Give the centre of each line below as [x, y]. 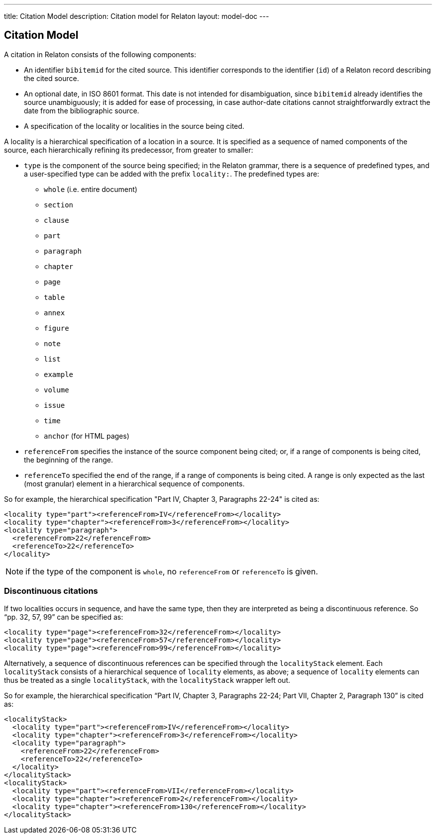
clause [56, 220]
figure [56, 328]
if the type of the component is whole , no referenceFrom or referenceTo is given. [172, 571]
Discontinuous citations [51, 591]
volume [56, 390]
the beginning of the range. [69, 460]
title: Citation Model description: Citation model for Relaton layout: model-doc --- [137, 16]
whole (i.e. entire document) [91, 189]
